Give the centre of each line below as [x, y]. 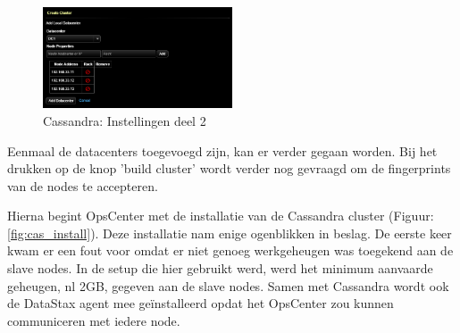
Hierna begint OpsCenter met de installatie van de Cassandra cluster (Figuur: [221, 216]
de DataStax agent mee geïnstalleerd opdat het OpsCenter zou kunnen [201, 303]
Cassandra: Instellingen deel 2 [125, 120]
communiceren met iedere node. [94, 320]
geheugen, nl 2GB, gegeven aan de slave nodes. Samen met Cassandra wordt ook [228, 285]
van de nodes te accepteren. [83, 185]
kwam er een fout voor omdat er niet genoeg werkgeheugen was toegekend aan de [230, 250]
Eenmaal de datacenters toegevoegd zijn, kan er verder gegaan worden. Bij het [222, 150]
